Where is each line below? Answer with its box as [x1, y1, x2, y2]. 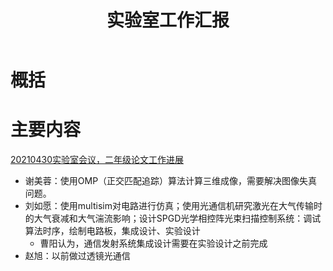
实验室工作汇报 [106, 9, 230, 32]
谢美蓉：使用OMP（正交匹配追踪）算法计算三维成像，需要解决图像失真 [24, 175, 318, 187]
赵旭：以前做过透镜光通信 [24, 250, 131, 262]
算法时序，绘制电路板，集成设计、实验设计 [24, 225, 201, 237]
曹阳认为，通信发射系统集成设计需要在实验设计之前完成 [39, 237, 268, 250]
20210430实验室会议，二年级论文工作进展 [10, 154, 184, 166]
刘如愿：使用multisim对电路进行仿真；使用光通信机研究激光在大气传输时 [24, 200, 323, 212]
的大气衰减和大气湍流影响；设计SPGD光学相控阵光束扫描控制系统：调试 [24, 212, 322, 225]
